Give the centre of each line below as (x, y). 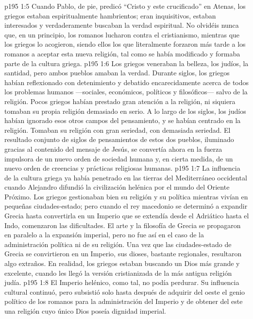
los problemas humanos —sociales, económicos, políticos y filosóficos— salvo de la (126, 92)
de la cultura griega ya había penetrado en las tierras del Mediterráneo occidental (126, 177)
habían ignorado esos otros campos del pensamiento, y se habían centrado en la (123, 120)
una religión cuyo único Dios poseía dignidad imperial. (85, 311)
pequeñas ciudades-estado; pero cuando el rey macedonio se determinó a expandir (126, 206)
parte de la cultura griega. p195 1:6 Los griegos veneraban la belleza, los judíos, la (126, 63)
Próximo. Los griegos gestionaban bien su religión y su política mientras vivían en (126, 196)
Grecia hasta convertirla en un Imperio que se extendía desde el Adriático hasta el (127, 216)
